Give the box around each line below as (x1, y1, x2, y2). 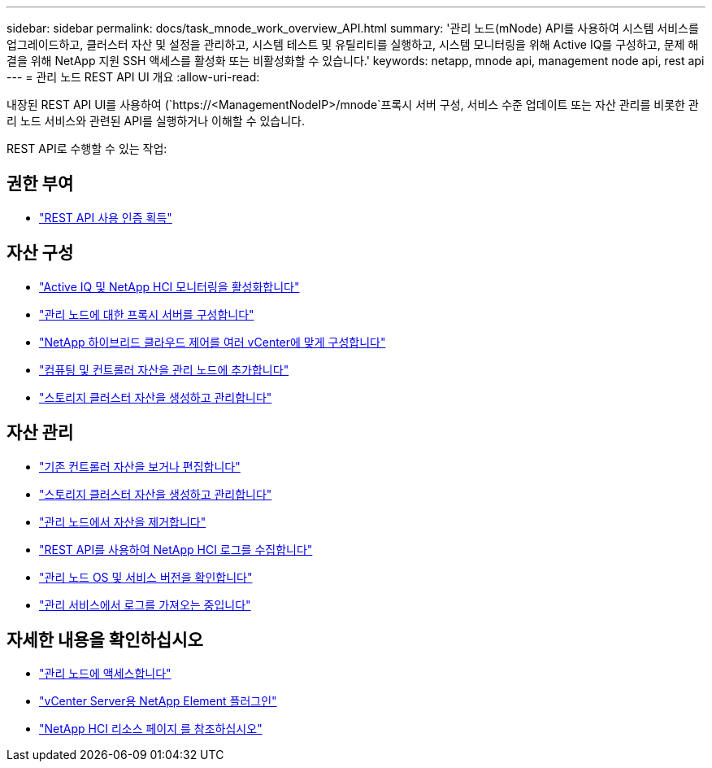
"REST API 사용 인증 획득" (39, 210, 172, 225)
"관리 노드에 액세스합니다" (39, 666, 171, 681)
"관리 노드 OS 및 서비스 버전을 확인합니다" (39, 569, 253, 584)
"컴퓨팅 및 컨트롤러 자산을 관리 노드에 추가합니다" (39, 362, 289, 377)
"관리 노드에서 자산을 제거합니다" (39, 514, 206, 529)
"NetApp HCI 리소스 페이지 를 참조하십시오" (39, 722, 263, 736)
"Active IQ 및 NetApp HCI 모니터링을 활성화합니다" (39, 279, 300, 294)
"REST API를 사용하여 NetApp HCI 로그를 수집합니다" (39, 542, 313, 556)
